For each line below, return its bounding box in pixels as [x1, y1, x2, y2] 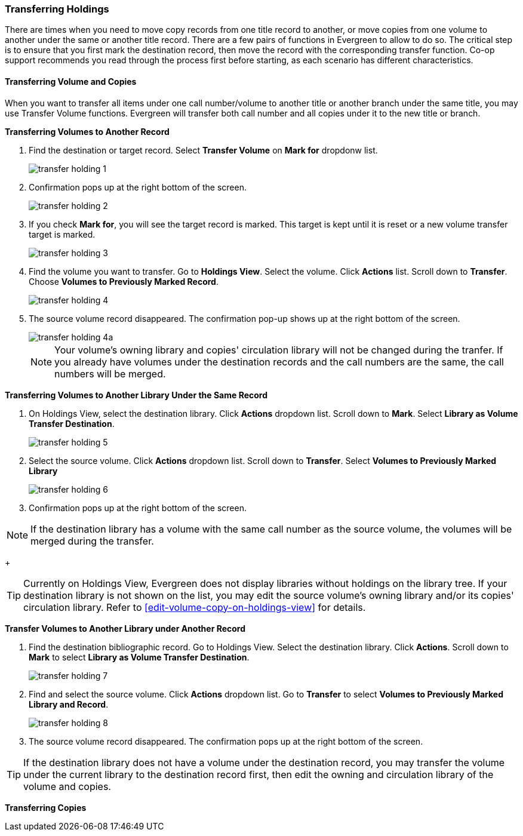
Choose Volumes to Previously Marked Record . [29, 276, 219, 287]
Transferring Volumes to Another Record [5, 126, 170, 137]
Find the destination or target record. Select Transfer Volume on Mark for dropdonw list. [29, 145, 378, 155]
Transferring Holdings [5, 3, 109, 15]
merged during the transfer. [30, 534, 154, 547]
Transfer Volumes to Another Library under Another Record [5, 623, 246, 634]
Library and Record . [29, 699, 109, 709]
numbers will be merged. [54, 367, 166, 380]
